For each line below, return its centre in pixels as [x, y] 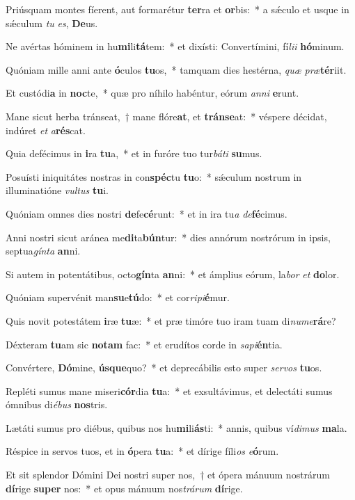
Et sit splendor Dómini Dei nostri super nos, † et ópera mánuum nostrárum [168, 475]
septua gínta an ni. [43, 251]
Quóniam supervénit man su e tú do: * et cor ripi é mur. [118, 297]
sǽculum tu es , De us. [52, 23]
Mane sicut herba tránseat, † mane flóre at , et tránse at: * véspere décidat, [166, 116]
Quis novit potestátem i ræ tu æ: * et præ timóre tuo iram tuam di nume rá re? [171, 320]
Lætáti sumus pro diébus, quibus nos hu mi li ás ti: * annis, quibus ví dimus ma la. [176, 427]
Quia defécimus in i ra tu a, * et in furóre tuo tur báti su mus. [134, 153]
